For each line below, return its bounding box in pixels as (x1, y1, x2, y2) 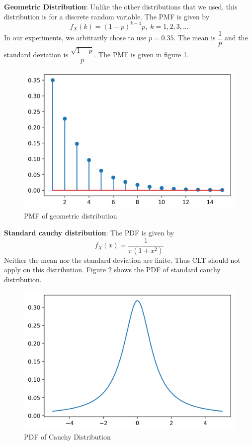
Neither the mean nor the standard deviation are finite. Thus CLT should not (4, 254, 241, 265)
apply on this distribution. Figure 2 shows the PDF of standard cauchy (4, 264, 221, 275)
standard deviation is (4, 49, 68, 59)
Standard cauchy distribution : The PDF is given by (4, 227, 174, 238)
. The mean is (173, 32, 216, 43)
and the (224, 32, 248, 43)
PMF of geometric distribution (24, 211, 117, 221)
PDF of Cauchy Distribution (24, 432, 111, 442)
